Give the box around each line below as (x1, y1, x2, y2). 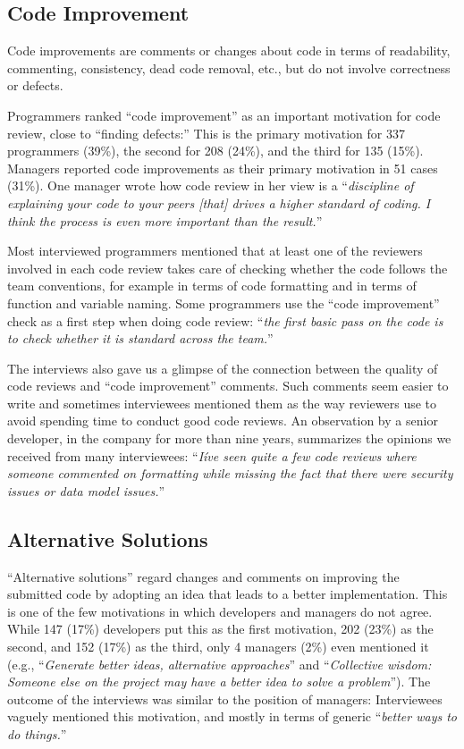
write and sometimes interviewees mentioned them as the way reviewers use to (7, 393, 437, 412)
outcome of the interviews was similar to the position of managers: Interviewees (7, 689, 443, 708)
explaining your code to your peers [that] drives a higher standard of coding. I (7, 193, 431, 212)
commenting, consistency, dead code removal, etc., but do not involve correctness (7, 58, 451, 77)
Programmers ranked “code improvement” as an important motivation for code (7, 105, 441, 124)
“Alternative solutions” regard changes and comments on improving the (7, 567, 400, 585)
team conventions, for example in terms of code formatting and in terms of (7, 276, 417, 295)
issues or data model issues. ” (7, 481, 165, 500)
